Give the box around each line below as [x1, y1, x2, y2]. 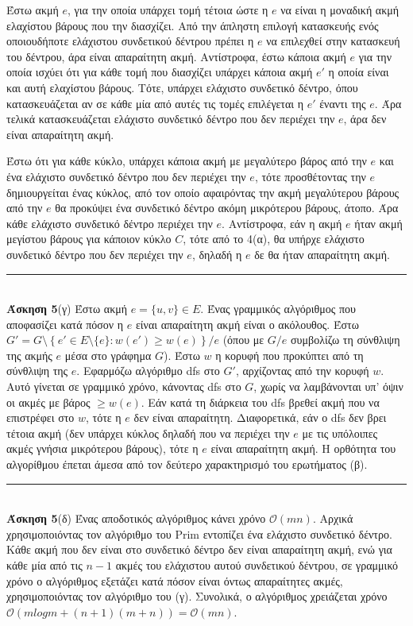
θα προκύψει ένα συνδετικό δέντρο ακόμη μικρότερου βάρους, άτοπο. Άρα [55, 199, 399, 216]
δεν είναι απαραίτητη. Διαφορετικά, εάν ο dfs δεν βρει [133, 409, 387, 426]
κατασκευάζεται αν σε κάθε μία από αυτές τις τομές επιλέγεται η [6, 95, 304, 111]
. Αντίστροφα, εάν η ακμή [222, 214, 342, 231]
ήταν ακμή [354, 214, 403, 231]
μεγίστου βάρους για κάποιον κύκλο [6, 230, 172, 247]
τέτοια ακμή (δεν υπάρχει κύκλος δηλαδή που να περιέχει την [6, 424, 290, 441]
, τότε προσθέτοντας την [254, 168, 366, 184]
